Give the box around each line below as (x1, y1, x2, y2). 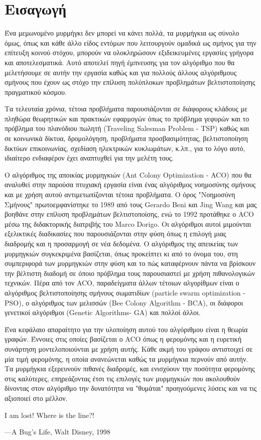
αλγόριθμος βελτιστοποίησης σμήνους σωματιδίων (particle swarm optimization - (5, 287, 245, 298)
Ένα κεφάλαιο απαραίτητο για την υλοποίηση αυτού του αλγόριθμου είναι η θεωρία (5, 324, 248, 334)
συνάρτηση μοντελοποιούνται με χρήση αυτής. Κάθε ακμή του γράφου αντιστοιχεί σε (5, 343, 253, 354)
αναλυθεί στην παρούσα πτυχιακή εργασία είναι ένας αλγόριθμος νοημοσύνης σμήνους (5, 179, 256, 190)
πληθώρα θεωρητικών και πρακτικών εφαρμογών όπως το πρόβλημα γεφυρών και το (5, 113, 249, 123)
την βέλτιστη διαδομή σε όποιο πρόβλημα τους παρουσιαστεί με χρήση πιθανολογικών (5, 267, 255, 278)
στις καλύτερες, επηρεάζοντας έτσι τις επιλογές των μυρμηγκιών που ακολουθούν (5, 373, 240, 383)
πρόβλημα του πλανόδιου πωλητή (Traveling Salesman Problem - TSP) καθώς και (5, 123, 249, 133)
